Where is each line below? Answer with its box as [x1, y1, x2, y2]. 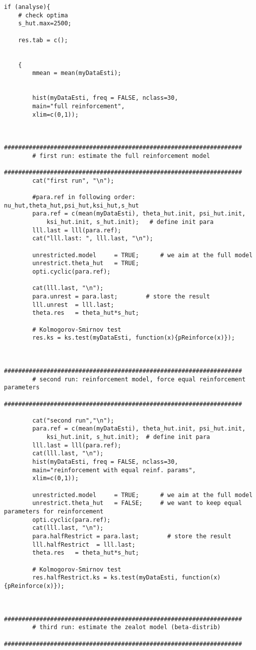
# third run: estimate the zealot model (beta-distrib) [32, 624, 221, 631]
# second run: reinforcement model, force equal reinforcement [32, 375, 246, 383]
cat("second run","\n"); [32, 417, 114, 424]
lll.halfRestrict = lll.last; [32, 541, 135, 548]
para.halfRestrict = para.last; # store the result [32, 533, 232, 540]
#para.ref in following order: [32, 194, 135, 201]
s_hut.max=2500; [18, 20, 72, 27]
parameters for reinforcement [4, 508, 104, 515]
